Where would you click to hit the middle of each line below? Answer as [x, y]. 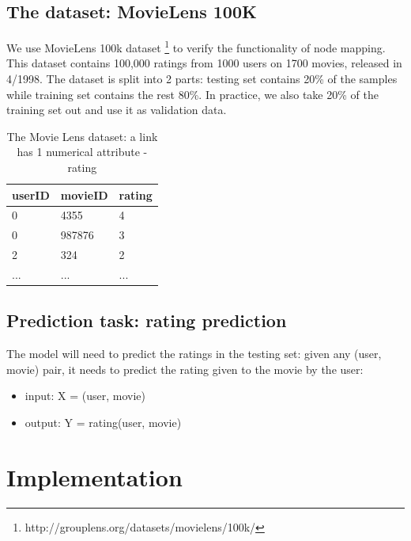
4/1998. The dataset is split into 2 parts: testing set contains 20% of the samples [202, 79]
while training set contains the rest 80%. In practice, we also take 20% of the [192, 94]
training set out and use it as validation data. [117, 110]
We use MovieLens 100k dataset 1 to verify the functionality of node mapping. [196, 46]
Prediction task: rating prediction [147, 320]
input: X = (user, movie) [85, 396]
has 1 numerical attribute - [82, 152]
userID [31, 194]
